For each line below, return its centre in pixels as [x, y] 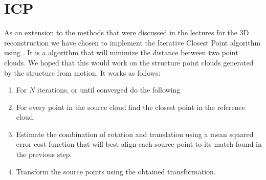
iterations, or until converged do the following [109, 90]
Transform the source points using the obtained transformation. [116, 171]
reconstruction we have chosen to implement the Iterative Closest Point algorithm [132, 42]
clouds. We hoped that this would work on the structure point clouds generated [129, 62]
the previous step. [44, 154]
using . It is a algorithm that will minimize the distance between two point [121, 52]
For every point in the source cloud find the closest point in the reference [130, 107]
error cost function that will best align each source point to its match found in [139, 144]
